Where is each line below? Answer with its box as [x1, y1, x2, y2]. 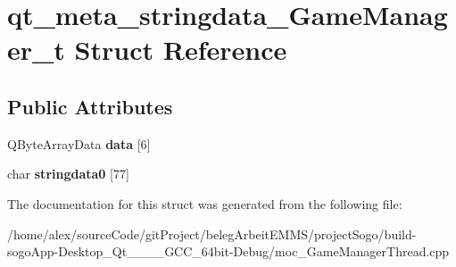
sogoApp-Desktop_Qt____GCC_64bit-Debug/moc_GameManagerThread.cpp [7, 242, 450, 261]
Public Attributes [7, 92, 173, 120]
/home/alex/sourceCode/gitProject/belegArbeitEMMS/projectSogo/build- [7, 224, 417, 243]
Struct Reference [74, 31, 287, 68]
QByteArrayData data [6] [7, 134, 151, 153]
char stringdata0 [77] [7, 164, 129, 183]
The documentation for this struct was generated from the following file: [7, 194, 402, 213]
